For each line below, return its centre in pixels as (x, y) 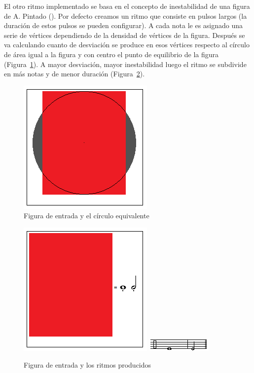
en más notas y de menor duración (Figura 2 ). (74, 74)
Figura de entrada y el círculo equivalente (87, 216)
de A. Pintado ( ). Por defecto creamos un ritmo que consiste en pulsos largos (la (126, 16)
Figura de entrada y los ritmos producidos (88, 364)
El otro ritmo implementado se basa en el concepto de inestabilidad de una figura (127, 6)
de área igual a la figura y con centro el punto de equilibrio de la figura (111, 54)
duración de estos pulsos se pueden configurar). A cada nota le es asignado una (124, 25)
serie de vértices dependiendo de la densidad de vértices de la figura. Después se (125, 35)
